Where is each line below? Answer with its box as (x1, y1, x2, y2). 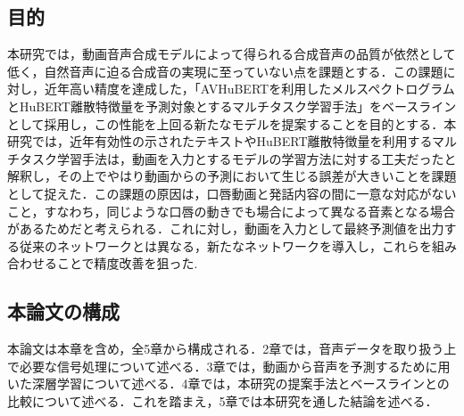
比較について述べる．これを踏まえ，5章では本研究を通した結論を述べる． (7, 391, 438, 410)
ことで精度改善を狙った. (56, 254, 198, 273)
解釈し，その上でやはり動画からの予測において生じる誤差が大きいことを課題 (7, 167, 457, 185)
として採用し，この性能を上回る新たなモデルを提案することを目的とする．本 (7, 114, 457, 133)
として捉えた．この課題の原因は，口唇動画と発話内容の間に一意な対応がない (7, 184, 457, 202)
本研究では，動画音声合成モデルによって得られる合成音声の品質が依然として (7, 45, 456, 63)
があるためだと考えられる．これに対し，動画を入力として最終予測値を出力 (7, 219, 444, 238)
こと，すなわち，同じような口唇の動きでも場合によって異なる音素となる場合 (7, 201, 455, 220)
